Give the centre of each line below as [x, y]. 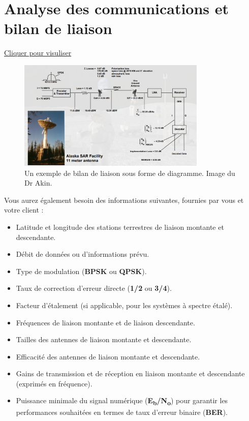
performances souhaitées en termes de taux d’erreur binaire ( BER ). [122, 412]
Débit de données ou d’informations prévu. [83, 254]
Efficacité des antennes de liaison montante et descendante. [108, 356]
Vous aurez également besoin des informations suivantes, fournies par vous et [124, 200]
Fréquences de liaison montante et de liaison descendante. [105, 322]
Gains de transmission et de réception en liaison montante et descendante [130, 373]
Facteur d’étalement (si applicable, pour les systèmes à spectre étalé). [124, 305]
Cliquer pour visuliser [38, 53]
